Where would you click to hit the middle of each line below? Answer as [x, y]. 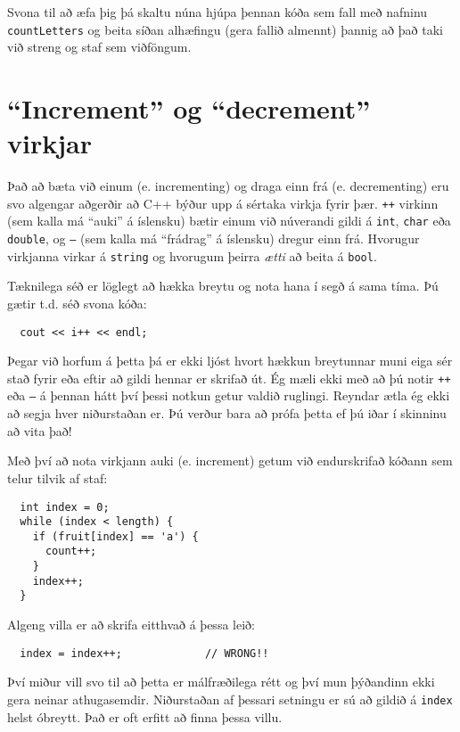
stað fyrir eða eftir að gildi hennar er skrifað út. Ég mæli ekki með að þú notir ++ [229, 378]
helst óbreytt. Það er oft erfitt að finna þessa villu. [145, 716]
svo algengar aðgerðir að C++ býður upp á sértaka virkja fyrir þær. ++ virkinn [223, 203]
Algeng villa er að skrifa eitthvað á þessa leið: [131, 625]
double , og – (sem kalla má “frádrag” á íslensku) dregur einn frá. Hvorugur [214, 239]
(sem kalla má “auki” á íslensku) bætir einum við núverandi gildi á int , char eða [229, 221]
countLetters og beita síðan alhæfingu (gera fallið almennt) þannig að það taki [225, 29]
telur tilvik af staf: [57, 477]
